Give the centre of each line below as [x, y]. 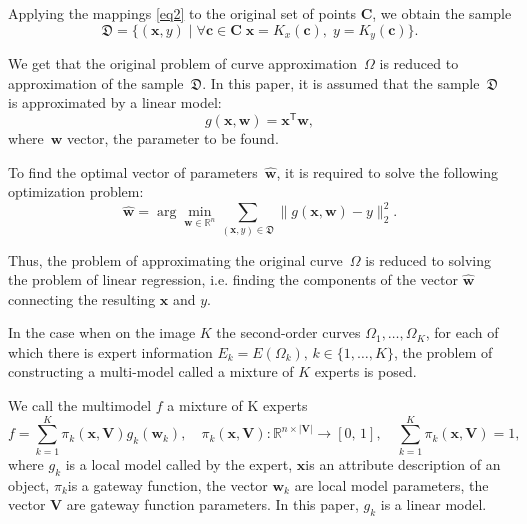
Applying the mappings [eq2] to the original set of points [182, 13]
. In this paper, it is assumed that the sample [341, 82]
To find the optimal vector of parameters [133, 171]
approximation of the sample [96, 82]
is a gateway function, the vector [167, 484]
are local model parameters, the [391, 484]
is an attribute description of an [403, 463]
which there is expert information [110, 351]
